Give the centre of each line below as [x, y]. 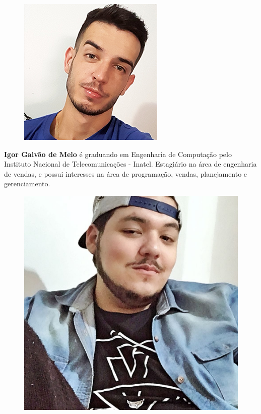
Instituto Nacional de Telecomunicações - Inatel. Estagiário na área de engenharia [130, 164]
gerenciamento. [27, 184]
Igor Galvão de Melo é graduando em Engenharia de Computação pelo [118, 154]
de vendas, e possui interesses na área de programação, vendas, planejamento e [126, 173]
